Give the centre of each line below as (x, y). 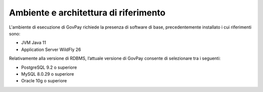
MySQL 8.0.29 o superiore (47, 74)
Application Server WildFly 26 (51, 49)
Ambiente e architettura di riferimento (87, 13)
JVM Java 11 (34, 43)
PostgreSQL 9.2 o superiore (49, 67)
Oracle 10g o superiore (44, 81)
